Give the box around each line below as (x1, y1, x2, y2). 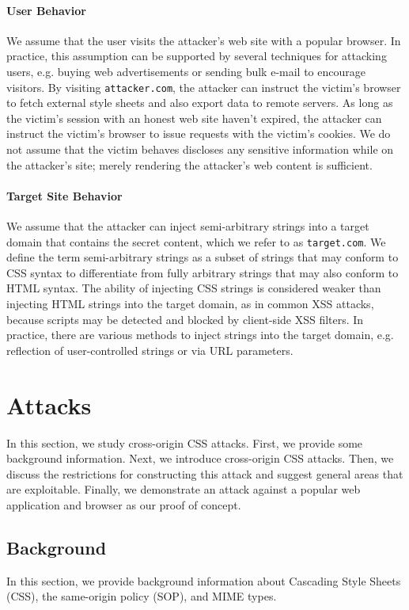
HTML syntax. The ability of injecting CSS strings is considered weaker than (6, 280, 381, 296)
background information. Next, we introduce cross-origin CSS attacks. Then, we (6, 450, 394, 467)
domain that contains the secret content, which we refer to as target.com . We (6, 233, 386, 250)
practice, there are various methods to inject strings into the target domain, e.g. (6, 326, 394, 343)
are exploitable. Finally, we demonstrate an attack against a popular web (6, 481, 361, 498)
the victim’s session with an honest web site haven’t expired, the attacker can (6, 109, 382, 126)
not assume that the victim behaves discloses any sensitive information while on (6, 141, 394, 158)
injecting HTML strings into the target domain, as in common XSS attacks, (6, 295, 374, 312)
